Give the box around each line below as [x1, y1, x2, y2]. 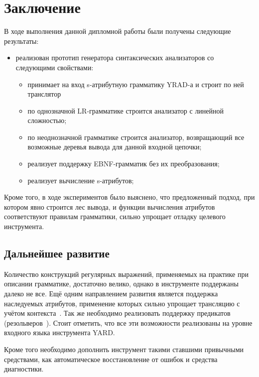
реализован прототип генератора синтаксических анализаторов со [15, 52, 214, 63]
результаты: [4, 35, 39, 46]
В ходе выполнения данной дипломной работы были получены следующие [4, 26, 231, 36]
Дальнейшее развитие [4, 246, 110, 261]
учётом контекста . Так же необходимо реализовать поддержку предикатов [4, 308, 231, 318]
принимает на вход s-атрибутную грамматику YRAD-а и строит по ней [27, 79, 244, 89]
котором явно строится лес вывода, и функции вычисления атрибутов [4, 201, 215, 212]
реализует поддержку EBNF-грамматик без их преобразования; [27, 158, 220, 169]
